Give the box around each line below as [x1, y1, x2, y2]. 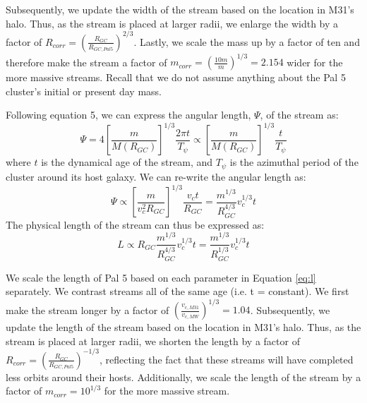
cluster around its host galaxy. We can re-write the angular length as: [6, 169, 306, 184]
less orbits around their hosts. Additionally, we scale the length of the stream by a [6, 369, 361, 384]
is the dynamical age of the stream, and [41, 155, 213, 169]
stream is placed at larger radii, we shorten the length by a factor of [6, 333, 300, 348]
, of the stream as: [260, 107, 339, 122]
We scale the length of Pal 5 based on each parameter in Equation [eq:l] [6, 270, 316, 284]
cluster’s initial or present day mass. [6, 83, 162, 98]
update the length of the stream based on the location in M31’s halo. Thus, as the [6, 320, 361, 335]
